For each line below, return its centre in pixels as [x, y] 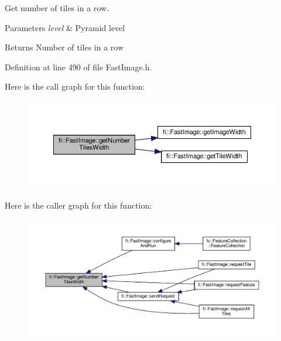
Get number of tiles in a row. [57, 8]
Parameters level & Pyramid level [65, 27]
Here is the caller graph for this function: [78, 205]
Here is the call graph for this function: [75, 86]
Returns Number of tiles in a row [64, 47]
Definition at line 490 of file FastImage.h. [78, 67]
